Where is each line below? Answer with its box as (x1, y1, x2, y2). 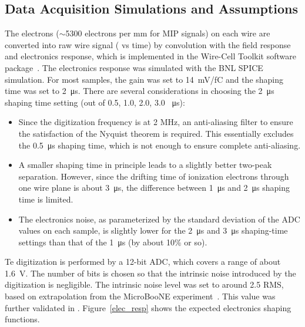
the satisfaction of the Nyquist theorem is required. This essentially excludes (18, 127, 294, 139)
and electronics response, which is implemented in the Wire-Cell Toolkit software (5, 50, 296, 62)
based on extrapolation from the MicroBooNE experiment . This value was (5, 290, 276, 302)
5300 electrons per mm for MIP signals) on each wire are (65, 27, 270, 39)
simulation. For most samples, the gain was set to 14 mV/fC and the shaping (5, 73, 284, 85)
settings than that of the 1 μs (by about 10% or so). (18, 235, 207, 248)
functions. (5, 313, 40, 325)
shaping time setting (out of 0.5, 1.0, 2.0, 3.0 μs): (5, 96, 185, 108)
